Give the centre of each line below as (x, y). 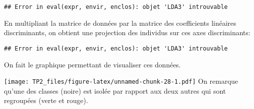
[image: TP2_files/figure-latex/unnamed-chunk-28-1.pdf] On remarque (121, 81)
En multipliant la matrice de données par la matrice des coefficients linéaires (120, 23)
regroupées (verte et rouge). (46, 100)
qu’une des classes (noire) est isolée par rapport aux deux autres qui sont (115, 90)
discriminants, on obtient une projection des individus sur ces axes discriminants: (127, 32)
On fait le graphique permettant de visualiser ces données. (93, 64)
